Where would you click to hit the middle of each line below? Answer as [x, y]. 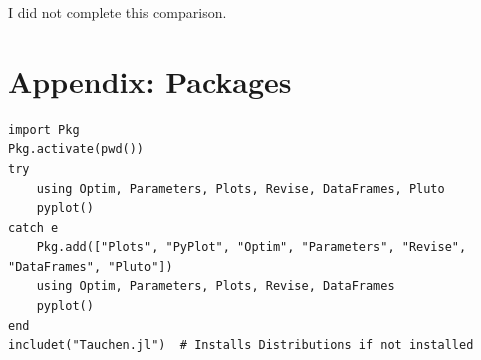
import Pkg [44, 129]
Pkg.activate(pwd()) [76, 149]
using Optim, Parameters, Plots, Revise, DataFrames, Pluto [240, 188]
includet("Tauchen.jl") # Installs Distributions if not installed [241, 345]
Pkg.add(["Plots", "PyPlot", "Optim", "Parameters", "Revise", [251, 247]
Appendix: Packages [150, 80]
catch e [33, 227]
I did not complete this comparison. [117, 12]
